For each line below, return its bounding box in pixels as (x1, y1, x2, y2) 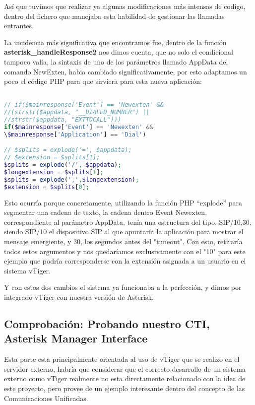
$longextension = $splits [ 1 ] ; (4, 169, 104, 176)
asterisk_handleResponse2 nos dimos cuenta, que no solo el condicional (4, 47, 233, 57)
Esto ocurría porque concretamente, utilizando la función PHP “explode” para (4, 197, 243, 207)
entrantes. (4, 20, 34, 31)
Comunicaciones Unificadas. (4, 393, 88, 403)
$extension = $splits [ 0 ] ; (4, 183, 89, 191)
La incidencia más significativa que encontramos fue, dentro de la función (4, 37, 227, 47)
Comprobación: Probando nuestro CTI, (4, 316, 210, 332)
